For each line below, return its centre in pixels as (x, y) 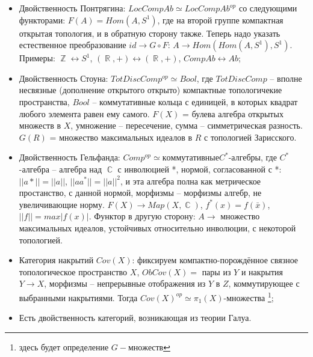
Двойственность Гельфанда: (70, 157)
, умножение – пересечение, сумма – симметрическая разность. (187, 125)
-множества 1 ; (249, 296)
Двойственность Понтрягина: (72, 8)
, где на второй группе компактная (220, 20)
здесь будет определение (64, 346)
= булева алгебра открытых (233, 113)
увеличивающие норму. (62, 204)
